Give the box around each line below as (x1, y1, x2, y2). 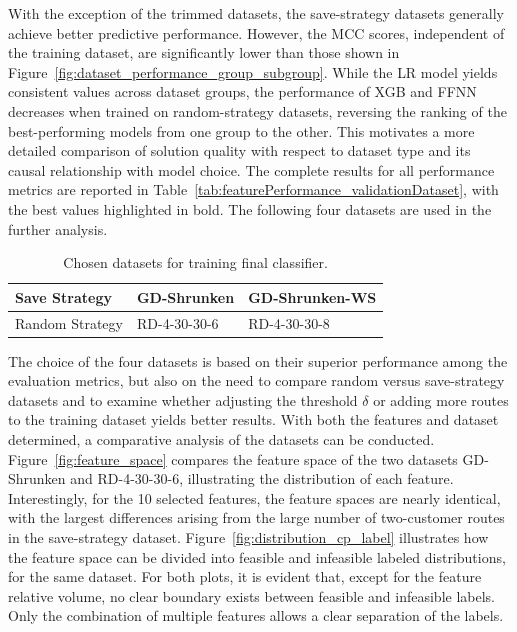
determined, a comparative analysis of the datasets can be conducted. (8, 429, 435, 450)
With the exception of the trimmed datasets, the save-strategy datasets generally (8, 3, 504, 23)
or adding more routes (373, 389, 509, 410)
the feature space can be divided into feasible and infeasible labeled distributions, (8, 546, 506, 567)
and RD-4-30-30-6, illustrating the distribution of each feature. (70, 468, 454, 489)
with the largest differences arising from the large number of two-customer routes (8, 507, 505, 528)
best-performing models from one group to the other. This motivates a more (8, 120, 475, 141)
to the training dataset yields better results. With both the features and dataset (8, 409, 499, 430)
